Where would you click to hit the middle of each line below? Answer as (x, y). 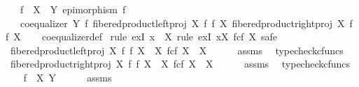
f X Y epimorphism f (73, 9)
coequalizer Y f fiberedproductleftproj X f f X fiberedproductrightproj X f (186, 23)
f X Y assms (68, 77)
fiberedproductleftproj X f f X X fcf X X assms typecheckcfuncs (177, 50)
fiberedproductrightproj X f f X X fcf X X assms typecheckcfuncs (180, 64)
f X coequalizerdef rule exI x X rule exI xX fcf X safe (141, 37)
